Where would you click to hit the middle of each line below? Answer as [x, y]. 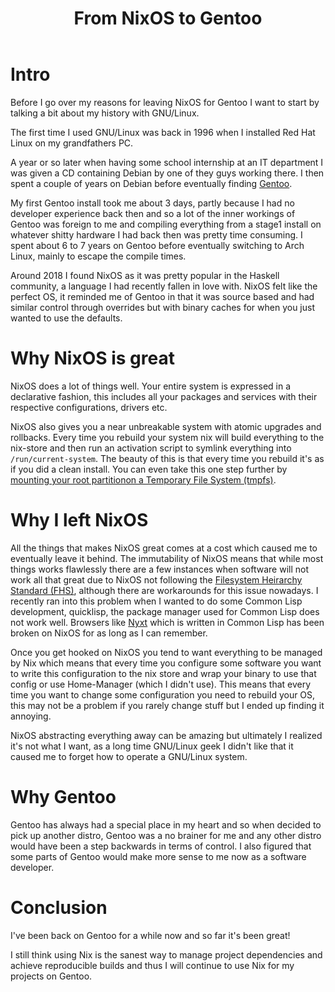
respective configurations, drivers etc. [89, 407]
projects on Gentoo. [51, 976]
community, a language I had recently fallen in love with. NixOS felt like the [164, 286]
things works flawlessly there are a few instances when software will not [160, 569]
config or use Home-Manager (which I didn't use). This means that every [161, 684]
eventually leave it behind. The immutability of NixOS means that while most [167, 558]
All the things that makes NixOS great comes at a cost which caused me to [164, 548]
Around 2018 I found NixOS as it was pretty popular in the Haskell [145, 275]
